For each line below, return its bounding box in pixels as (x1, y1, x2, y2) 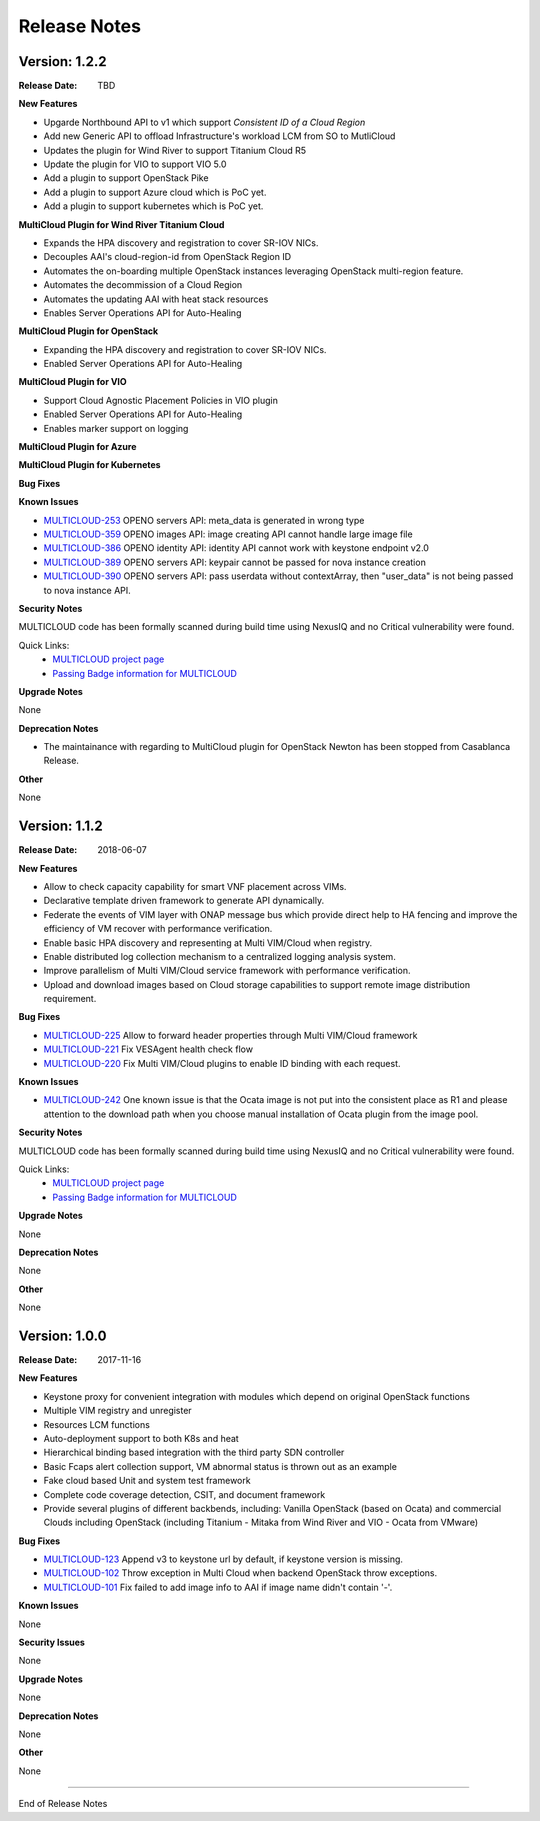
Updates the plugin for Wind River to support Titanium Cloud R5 (43, 144, 307, 156)
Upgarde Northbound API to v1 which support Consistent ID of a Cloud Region (43, 116, 366, 128)
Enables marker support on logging (43, 422, 189, 434)
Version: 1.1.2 (18, 818, 104, 835)
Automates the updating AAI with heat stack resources (43, 293, 269, 305)
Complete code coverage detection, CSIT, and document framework (43, 1488, 326, 1500)
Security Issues (18, 1636, 85, 1649)
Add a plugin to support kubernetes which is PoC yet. (43, 200, 264, 212)
